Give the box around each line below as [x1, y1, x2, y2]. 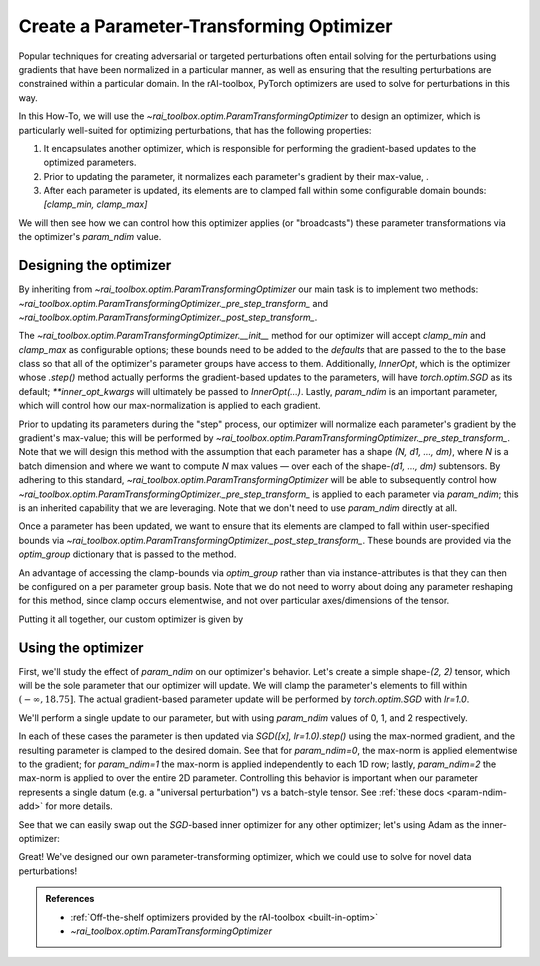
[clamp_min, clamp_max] [43, 198, 148, 210]
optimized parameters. [43, 156, 137, 169]
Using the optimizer [18, 639, 144, 656]
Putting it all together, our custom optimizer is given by [18, 613, 244, 625]
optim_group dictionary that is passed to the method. [18, 548, 237, 560]
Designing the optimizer [18, 257, 172, 274]
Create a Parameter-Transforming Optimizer [18, 15, 393, 37]
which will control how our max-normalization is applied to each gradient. [18, 400, 321, 412]
